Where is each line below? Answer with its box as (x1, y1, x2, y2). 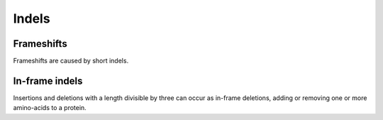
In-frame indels (13, 75, 83, 87)
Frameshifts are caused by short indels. (13, 57, 129, 65)
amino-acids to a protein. (13, 104, 87, 112)
